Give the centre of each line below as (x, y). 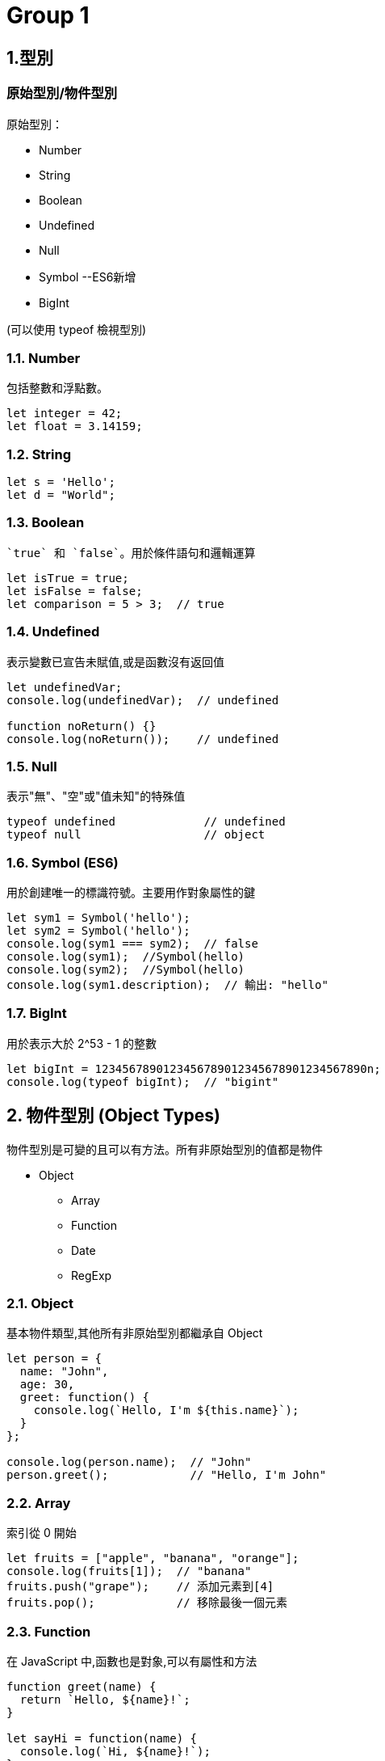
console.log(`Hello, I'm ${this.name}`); (166, 1410)
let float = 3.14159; (75, 427)
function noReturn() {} (82, 726)
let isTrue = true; (68, 578)
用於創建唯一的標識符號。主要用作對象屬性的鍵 (131, 893)
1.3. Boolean (46, 523)
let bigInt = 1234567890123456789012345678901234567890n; (194, 1068)
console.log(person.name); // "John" (129, 1462)
